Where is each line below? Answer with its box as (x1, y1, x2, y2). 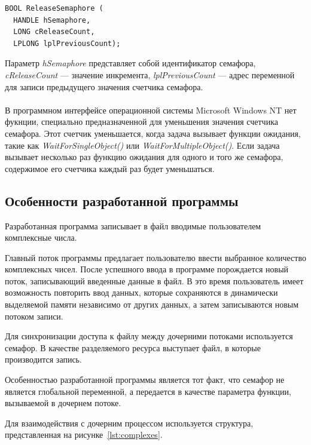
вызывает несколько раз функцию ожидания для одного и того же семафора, (5, 151, 283, 163)
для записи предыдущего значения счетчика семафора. (5, 80, 203, 93)
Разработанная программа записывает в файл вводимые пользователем (5, 219, 261, 232)
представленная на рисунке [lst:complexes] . (5, 428, 163, 441)
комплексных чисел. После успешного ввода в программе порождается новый (5, 263, 289, 275)
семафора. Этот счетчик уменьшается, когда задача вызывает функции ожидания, (5, 127, 301, 139)
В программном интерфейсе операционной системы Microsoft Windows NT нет (5, 103, 297, 116)
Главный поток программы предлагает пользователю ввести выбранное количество (5, 251, 306, 263)
